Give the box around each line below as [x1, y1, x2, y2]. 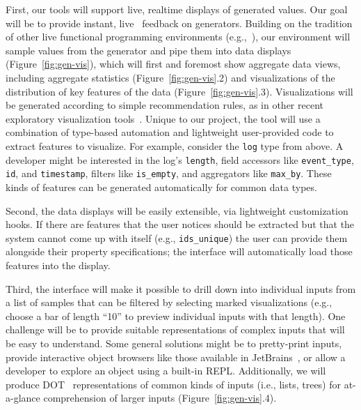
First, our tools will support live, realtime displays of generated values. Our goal [6, 2, 348, 16]
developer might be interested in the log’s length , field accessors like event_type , [6, 152, 354, 167]
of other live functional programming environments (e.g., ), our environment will [6, 29, 351, 44]
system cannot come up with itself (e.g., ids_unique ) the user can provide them [6, 230, 348, 245]
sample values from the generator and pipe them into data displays [6, 43, 291, 57]
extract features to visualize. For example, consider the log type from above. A [6, 138, 344, 153]
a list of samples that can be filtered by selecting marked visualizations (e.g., [6, 295, 332, 310]
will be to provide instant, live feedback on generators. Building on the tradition [6, 15, 353, 30]
